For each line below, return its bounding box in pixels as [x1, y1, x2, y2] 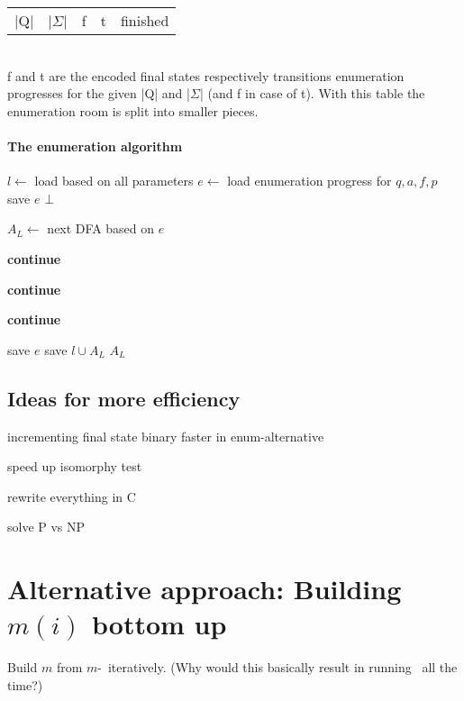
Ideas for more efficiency [7, 384, 241, 412]
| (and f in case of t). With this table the [199, 84, 425, 103]
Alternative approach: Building [7, 570, 402, 607]
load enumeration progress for [227, 171, 392, 190]
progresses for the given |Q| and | [7, 84, 190, 103]
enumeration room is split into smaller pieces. [7, 101, 259, 120]
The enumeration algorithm [7, 136, 183, 155]
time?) [7, 675, 43, 694]
